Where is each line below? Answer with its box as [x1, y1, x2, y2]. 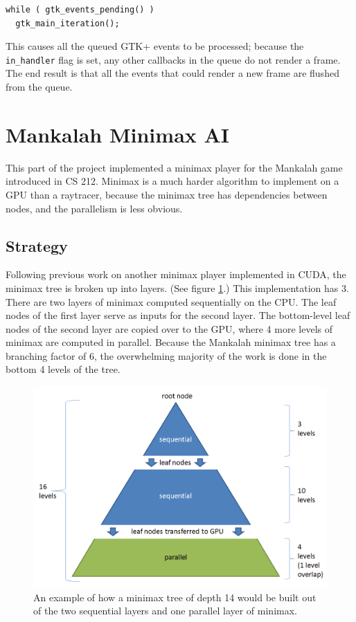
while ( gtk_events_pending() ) [6, 5, 154, 15]
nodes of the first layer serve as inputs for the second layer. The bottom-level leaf [6, 308, 350, 322]
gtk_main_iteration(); [15, 18, 120, 28]
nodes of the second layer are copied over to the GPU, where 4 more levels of [6, 321, 332, 336]
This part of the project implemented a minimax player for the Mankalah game [6, 160, 343, 174]
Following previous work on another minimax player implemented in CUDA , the [6, 267, 346, 282]
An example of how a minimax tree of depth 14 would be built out [33, 589, 317, 604]
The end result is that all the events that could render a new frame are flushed [6, 66, 339, 80]
